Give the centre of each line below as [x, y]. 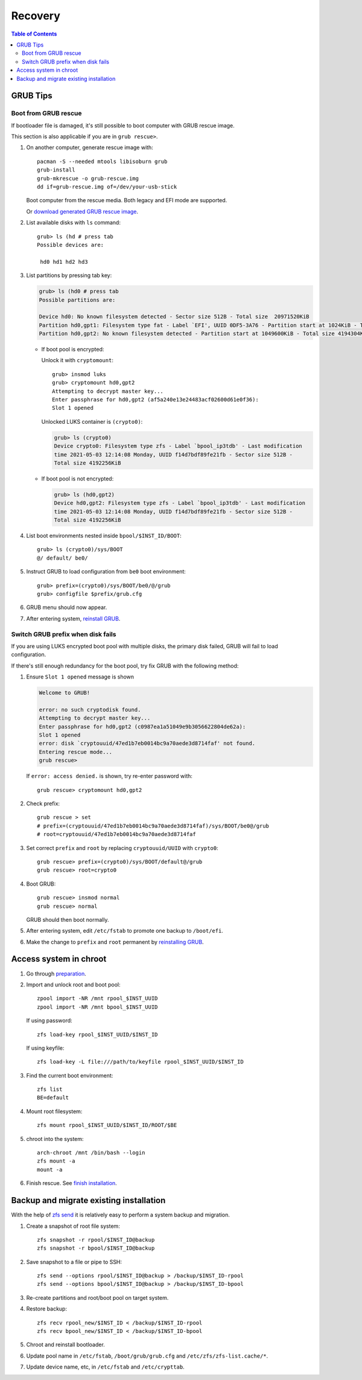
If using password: [49, 1021]
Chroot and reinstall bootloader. [65, 1345]
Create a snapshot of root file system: [73, 1226]
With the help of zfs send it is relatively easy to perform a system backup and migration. [121, 1215]
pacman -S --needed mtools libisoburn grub [102, 161]
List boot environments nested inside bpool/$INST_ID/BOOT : [104, 536]
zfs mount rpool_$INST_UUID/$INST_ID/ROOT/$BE [107, 1125]
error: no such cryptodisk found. [90, 710]
